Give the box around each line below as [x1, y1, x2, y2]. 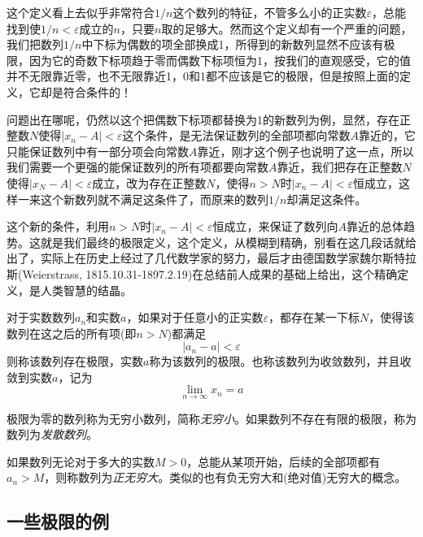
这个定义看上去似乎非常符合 [7, 4, 155, 20]
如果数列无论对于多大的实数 [7, 453, 155, 470]
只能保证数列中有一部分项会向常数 [7, 142, 189, 159]
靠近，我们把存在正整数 [277, 158, 403, 175]
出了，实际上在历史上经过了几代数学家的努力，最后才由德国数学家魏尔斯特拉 [7, 249, 416, 266]
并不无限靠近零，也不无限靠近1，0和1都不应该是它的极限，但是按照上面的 [7, 67, 399, 84]
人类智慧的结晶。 [40, 281, 132, 298]
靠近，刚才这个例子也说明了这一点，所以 [197, 142, 414, 159]
